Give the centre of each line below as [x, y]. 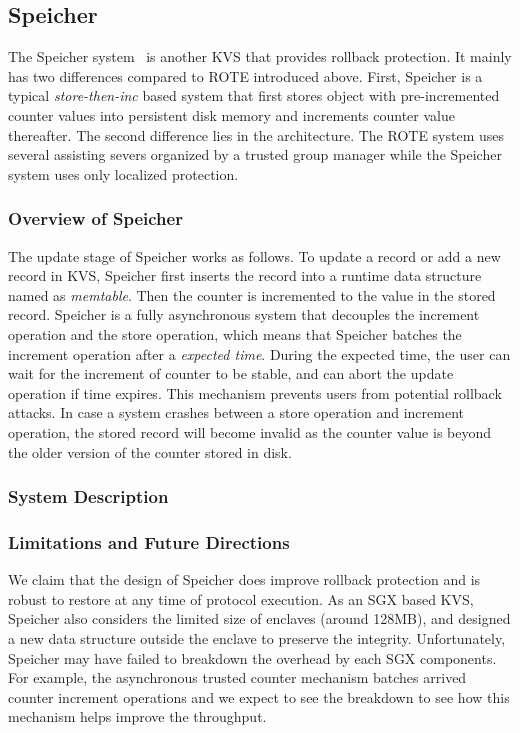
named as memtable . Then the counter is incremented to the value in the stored [252, 294]
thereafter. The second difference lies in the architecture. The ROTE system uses [256, 134]
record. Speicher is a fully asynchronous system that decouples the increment [244, 314]
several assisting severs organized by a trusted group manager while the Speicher [255, 154]
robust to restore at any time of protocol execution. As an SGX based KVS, [241, 598]
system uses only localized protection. [123, 173]
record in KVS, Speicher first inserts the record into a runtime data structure [245, 275]
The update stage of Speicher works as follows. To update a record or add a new [254, 255]
